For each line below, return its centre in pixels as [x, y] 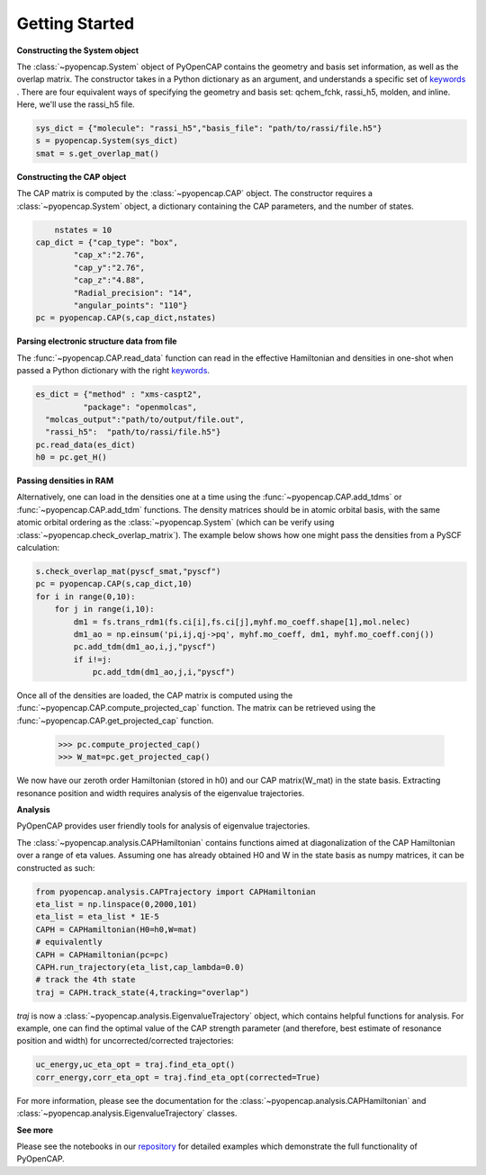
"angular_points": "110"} [130, 305]
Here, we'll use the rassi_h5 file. [76, 104]
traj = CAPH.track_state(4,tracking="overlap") [142, 992]
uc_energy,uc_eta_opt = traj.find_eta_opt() [135, 1065]
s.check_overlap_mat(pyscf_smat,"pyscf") [128, 571]
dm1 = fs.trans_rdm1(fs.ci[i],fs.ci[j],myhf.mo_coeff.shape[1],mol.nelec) [242, 622]
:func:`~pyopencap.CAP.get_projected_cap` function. [115, 721]
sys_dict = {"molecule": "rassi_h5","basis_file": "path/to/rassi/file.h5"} [209, 129]
